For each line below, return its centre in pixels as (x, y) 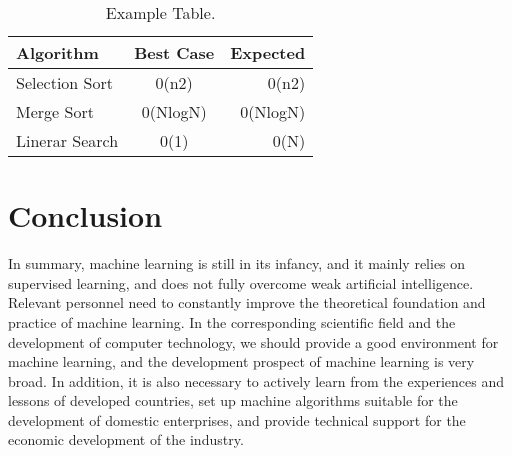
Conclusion (85, 215)
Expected (268, 52)
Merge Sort (55, 111)
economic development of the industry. (126, 439)
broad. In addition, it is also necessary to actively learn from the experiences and (256, 380)
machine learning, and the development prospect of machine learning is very (241, 361)
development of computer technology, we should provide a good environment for (253, 341)
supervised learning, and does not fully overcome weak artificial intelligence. (241, 282)
